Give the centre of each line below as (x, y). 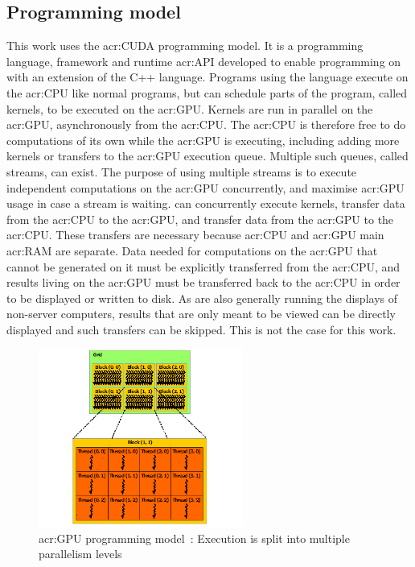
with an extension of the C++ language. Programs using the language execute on (207, 77)
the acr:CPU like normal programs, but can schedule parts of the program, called (207, 92)
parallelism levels (80, 554)
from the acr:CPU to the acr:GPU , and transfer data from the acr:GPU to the (200, 219)
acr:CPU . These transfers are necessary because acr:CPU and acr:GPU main (195, 235)
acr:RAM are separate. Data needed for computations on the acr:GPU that (192, 250)
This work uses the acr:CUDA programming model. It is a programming (185, 46)
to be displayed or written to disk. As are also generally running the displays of (202, 298)
